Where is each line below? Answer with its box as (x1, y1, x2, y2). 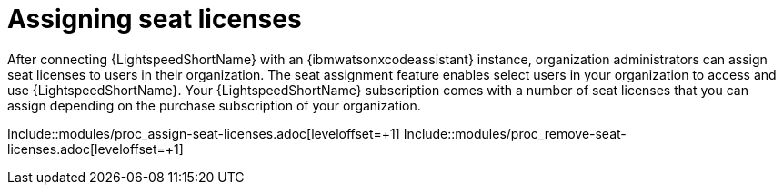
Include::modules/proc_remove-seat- (403, 125, 627, 141)
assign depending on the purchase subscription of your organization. (7, 97, 421, 113)
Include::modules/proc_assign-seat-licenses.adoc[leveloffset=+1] (7, 125, 400, 141)
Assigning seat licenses (7, 4, 302, 34)
